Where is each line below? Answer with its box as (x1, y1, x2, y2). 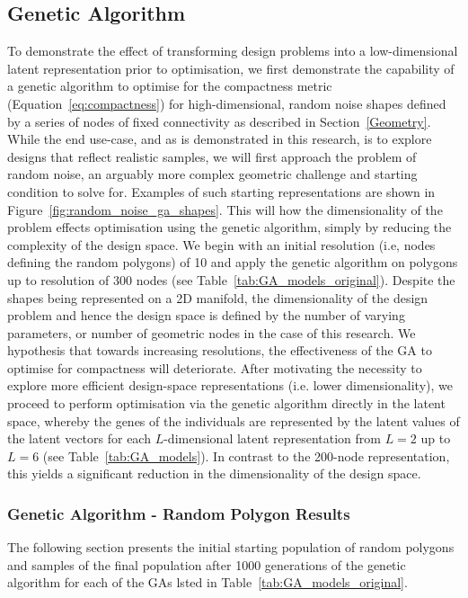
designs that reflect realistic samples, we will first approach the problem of (7, 147, 417, 165)
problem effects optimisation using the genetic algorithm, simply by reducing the (7, 218, 452, 237)
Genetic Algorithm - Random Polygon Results (7, 502, 350, 524)
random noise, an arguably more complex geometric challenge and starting (7, 165, 418, 183)
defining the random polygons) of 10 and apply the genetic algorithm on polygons (7, 253, 458, 272)
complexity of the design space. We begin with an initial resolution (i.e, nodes (7, 235, 436, 254)
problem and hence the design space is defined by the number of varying (7, 306, 405, 325)
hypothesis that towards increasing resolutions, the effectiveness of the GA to (7, 341, 432, 360)
